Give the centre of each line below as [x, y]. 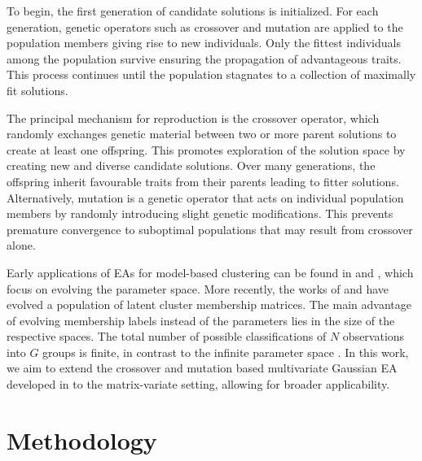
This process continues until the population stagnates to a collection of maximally [211, 74]
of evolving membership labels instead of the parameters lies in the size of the [201, 320]
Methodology [82, 439]
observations [374, 336]
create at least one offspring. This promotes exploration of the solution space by [206, 149]
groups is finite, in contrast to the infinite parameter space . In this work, [226, 352]
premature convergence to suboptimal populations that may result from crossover [210, 229]
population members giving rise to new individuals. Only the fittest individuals [204, 43]
